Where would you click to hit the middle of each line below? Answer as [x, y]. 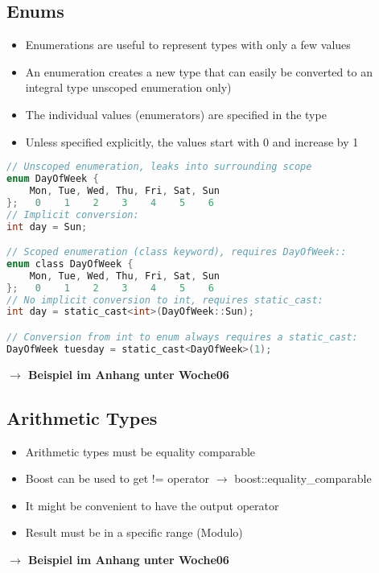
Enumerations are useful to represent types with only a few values [188, 45]
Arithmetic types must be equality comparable [140, 451]
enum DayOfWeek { [53, 179]
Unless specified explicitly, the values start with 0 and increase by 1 [192, 141]
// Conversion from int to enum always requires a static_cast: [182, 337]
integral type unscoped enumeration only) [128, 87]
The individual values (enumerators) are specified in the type [176, 114]
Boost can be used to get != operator [117, 478]
